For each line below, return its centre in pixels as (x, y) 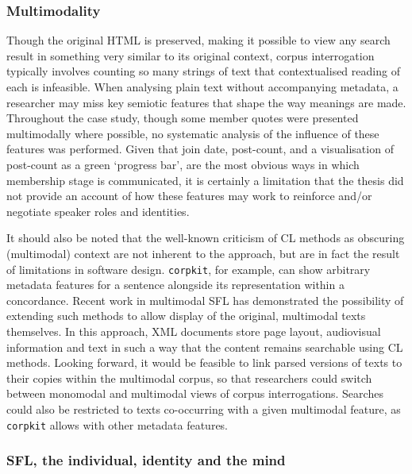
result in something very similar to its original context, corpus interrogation (191, 55)
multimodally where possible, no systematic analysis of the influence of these (193, 133)
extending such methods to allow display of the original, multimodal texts (186, 316)
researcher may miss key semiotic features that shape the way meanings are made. (206, 102)
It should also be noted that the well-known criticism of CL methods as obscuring (206, 238)
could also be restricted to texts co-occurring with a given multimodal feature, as (204, 408)
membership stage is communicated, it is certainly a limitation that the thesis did (205, 180)
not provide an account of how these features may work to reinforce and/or (189, 196)
